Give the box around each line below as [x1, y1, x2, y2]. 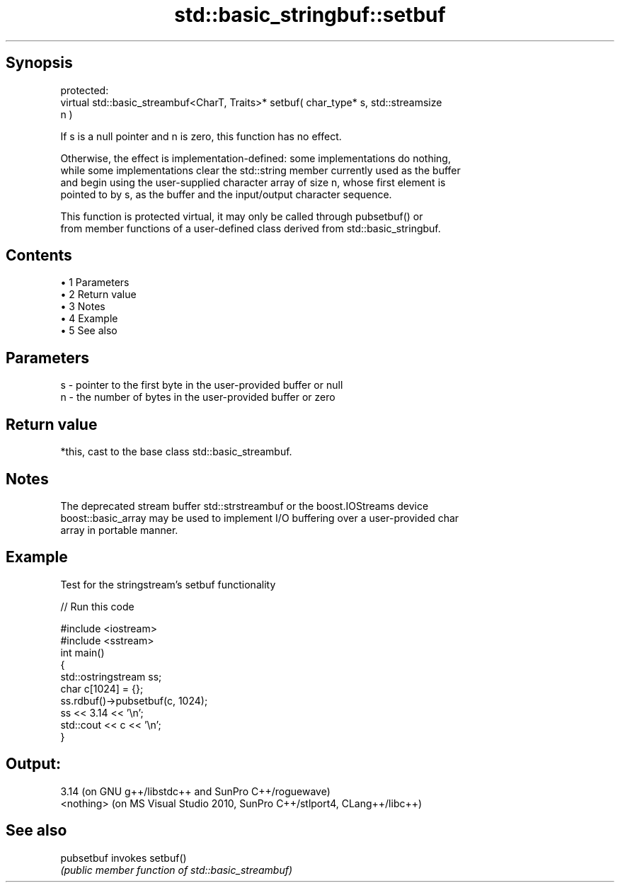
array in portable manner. [60, 523, 178, 536]
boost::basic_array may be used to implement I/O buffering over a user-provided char [60, 511, 459, 524]
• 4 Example [60, 312, 118, 325]
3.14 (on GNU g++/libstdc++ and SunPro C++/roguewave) [60, 785, 331, 797]
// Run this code [60, 600, 134, 613]
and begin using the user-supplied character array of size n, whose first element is [60, 176, 446, 188]
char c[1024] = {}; [60, 682, 144, 695]
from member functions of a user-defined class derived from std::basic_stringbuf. [60, 222, 441, 234]
